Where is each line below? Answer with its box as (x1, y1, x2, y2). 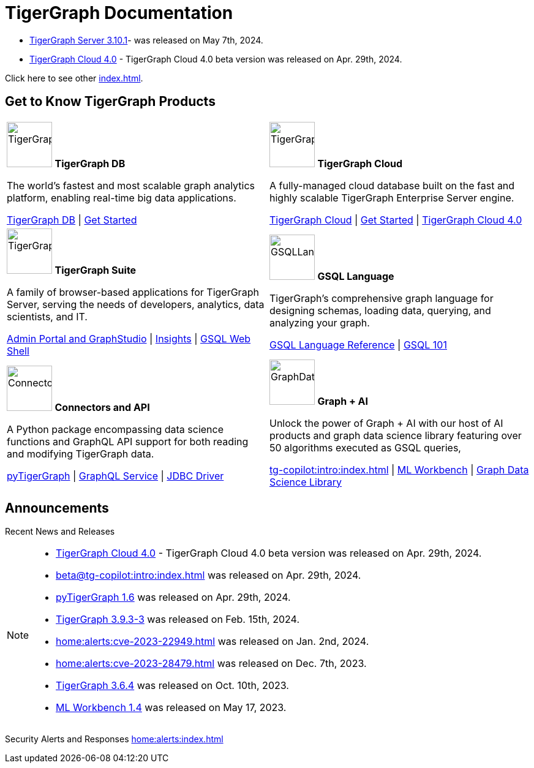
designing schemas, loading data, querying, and (269, 304, 491, 317)
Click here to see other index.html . (5, 72, 143, 83)
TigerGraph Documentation (5, 2, 233, 23)
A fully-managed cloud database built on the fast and (269, 179, 515, 192)
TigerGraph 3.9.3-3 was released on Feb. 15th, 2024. (56, 613, 299, 626)
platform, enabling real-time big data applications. (7, 191, 236, 204)
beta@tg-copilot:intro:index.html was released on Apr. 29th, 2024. (56, 569, 361, 582)
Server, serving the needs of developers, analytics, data (7, 298, 265, 311)
